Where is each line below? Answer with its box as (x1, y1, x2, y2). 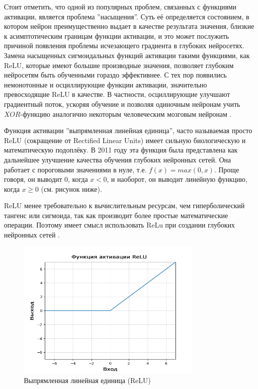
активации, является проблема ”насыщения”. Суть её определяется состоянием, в (4, 11, 250, 21)
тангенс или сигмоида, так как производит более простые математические (4, 210, 228, 220)
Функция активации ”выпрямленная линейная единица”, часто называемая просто (4, 125, 253, 136)
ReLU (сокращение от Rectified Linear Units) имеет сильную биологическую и (4, 135, 246, 145)
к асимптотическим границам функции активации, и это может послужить (4, 30, 229, 41)
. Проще (214, 164, 239, 174)
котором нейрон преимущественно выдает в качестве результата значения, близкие (4, 21, 255, 31)
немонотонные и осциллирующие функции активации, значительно (4, 79, 207, 89)
